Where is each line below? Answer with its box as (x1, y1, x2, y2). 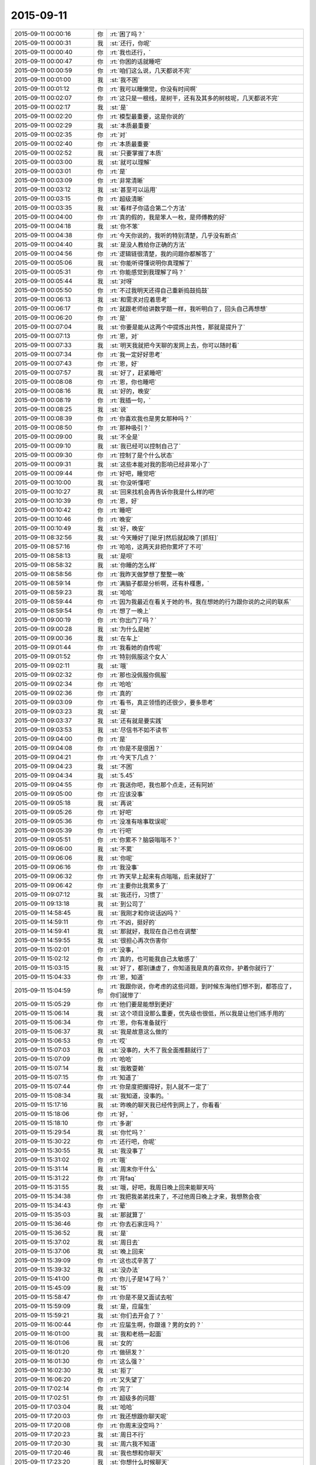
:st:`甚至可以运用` (109, 185, 157, 193)
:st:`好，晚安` (109, 524, 146, 533)
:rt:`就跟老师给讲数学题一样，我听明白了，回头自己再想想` (109, 305, 268, 313)
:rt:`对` (109, 131, 128, 139)
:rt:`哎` (109, 1037, 128, 1045)
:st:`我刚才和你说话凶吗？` (109, 909, 181, 917)
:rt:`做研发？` (109, 1348, 145, 1356)
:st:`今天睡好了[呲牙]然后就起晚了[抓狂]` (109, 533, 219, 541)
